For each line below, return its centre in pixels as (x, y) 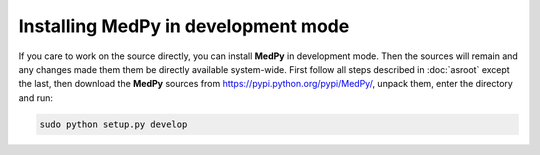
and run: (36, 97)
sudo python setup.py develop (113, 124)
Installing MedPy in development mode (184, 26)
